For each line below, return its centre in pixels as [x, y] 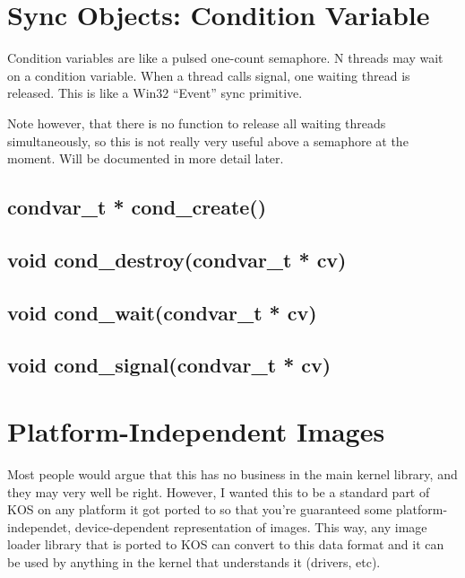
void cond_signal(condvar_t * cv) [169, 365]
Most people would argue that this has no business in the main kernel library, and [232, 473]
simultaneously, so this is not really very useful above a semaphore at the [208, 140]
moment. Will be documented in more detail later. [146, 158]
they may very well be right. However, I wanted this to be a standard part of [219, 491]
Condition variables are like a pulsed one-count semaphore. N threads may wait [225, 58]
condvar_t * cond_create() [137, 207]
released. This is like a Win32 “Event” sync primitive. [155, 93]
